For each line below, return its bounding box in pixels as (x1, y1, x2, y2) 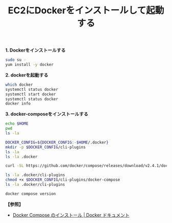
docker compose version (5, 191, 56, 196)
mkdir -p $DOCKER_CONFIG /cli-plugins (5, 144, 86, 150)
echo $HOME (5, 121, 29, 127)
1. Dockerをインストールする (5, 47, 66, 54)
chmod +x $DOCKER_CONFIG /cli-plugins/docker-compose (5, 177, 120, 183)
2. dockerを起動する (5, 72, 49, 78)
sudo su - (5, 57, 27, 63)
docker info (5, 101, 31, 106)
